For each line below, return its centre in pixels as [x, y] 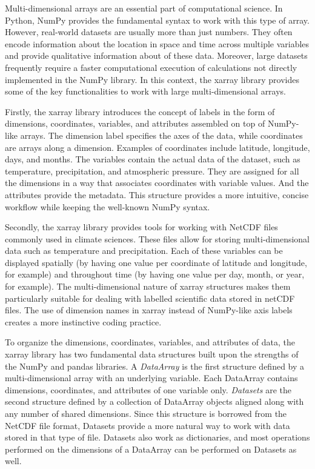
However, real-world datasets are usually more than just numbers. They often [149, 32]
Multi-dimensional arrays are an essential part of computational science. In [144, 8]
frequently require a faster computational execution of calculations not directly [151, 67]
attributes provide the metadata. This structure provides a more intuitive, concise [157, 194]
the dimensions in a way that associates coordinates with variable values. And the [157, 183]
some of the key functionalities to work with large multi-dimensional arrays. [146, 91]
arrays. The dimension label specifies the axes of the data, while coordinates [161, 135]
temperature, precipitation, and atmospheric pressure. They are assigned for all [152, 171]
